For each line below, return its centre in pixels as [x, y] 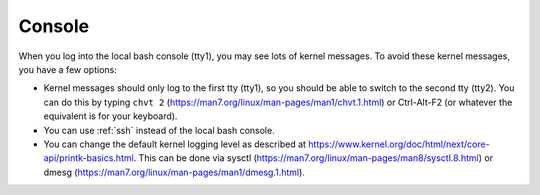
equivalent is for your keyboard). [110, 116]
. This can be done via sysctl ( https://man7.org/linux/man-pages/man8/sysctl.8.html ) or [313, 158]
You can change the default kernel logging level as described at [175, 144]
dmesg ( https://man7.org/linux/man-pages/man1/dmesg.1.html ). [174, 172]
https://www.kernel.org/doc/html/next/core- [399, 144]
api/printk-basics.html [88, 158]
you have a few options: [67, 69]
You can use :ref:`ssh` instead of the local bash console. [159, 130]
